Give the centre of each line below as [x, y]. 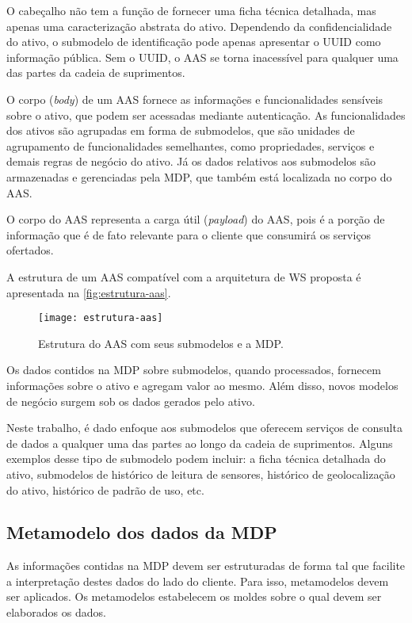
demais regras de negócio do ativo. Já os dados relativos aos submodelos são [191, 161]
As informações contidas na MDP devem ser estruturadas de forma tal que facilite [206, 566]
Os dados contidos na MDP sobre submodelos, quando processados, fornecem [194, 370]
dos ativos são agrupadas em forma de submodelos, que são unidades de [181, 130]
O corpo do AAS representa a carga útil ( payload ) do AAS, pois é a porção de [196, 219]
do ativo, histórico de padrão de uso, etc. [105, 489]
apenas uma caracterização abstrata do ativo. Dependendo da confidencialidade [199, 26]
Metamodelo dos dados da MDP [142, 532]
